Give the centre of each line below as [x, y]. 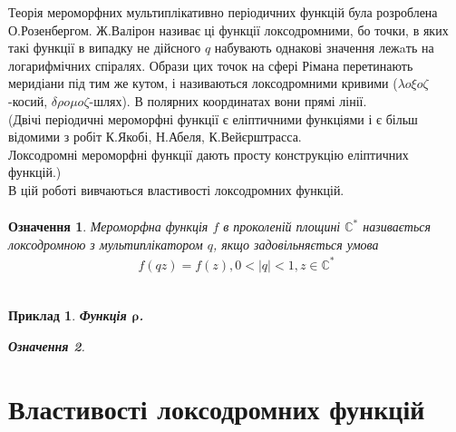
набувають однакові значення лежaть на [324, 48]
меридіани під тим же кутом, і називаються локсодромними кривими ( [203, 83]
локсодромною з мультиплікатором [106, 244]
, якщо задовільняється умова [296, 244]
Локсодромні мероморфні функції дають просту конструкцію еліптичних [209, 154]
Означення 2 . [47, 345]
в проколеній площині [282, 226]
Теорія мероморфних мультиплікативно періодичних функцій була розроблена [223, 12]
